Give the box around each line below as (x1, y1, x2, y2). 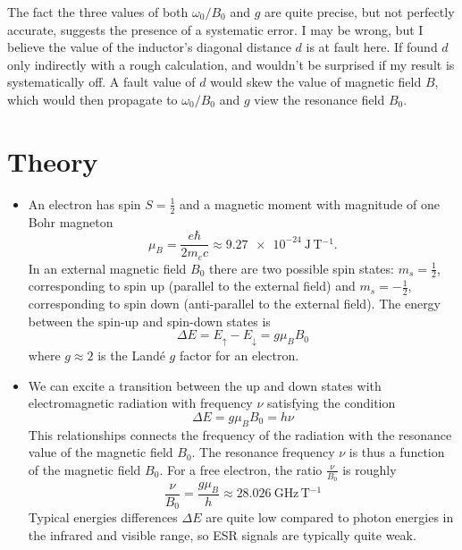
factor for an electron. (179, 345, 299, 364)
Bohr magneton (28, 212, 113, 231)
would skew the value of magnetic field (210, 72, 422, 91)
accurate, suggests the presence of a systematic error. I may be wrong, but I (7, 20, 424, 38)
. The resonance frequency (191, 443, 335, 461)
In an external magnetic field (28, 258, 187, 277)
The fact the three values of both (7, 3, 189, 21)
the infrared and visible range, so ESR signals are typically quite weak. (28, 525, 416, 544)
